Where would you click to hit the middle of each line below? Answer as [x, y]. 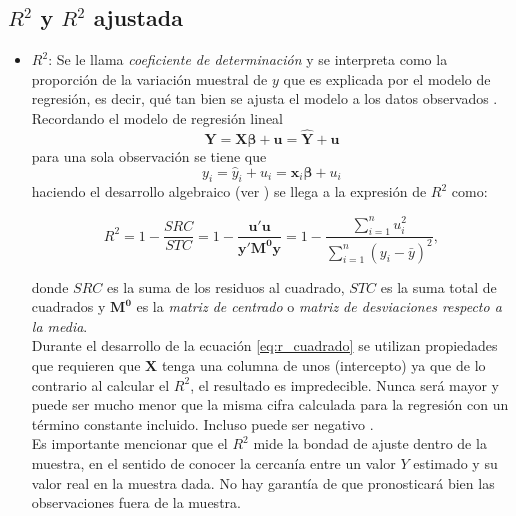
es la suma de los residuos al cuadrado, [225, 286]
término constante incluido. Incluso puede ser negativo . [202, 423]
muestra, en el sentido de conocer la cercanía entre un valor [213, 463]
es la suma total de [438, 286]
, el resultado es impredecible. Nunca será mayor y [344, 384]
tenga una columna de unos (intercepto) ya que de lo [323, 365]
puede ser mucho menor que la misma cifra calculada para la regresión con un [270, 404]
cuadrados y [68, 306]
